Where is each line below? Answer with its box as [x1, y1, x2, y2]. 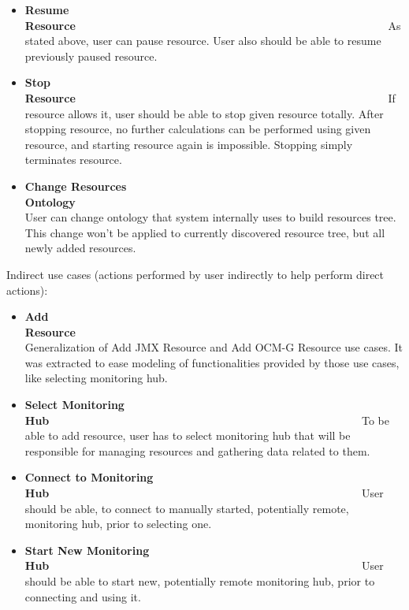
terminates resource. [24, 151, 122, 168]
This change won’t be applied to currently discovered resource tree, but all [24, 224, 385, 240]
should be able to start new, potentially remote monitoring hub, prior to [24, 573, 375, 589]
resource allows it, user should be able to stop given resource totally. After [24, 105, 384, 121]
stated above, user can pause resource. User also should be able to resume [24, 32, 381, 49]
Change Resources [24, 177, 127, 194]
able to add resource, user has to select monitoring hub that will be [24, 427, 351, 444]
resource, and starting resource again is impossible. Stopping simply [24, 136, 353, 152]
